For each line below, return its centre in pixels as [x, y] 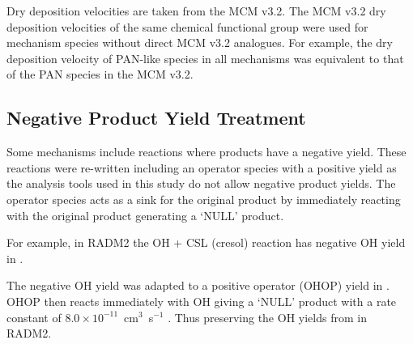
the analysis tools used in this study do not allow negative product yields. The [201, 183]
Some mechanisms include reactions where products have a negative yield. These [206, 152]
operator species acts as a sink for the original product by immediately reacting [204, 199]
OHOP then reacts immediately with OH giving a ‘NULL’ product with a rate [202, 301]
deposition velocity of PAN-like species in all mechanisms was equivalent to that [205, 58]
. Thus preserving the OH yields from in [267, 317]
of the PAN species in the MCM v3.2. [100, 74]
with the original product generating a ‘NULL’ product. [145, 215]
